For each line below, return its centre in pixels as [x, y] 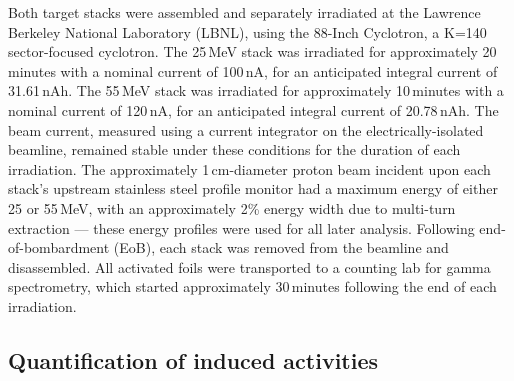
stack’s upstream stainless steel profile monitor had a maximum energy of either [253, 188]
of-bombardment [59, 247]
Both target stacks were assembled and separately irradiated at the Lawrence [244, 12]
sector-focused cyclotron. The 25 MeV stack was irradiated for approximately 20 [252, 51]
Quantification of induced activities [193, 359]
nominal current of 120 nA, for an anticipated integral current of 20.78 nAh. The [253, 109]
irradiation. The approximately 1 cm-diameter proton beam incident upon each [249, 168]
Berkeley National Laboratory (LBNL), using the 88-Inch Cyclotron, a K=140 [247, 31]
